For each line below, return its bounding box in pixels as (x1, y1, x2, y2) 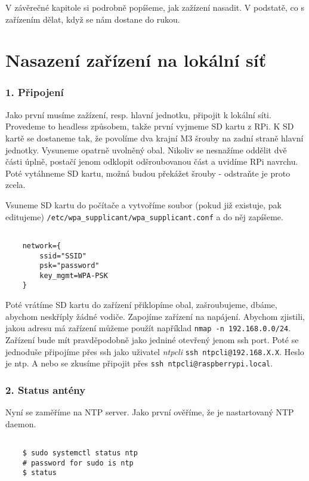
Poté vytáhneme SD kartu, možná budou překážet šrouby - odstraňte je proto (5, 166, 291, 179)
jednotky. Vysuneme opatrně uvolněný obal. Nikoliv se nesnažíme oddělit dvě (5, 143, 287, 156)
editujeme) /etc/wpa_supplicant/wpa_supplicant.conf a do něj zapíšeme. (5, 210, 283, 223)
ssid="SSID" (39, 251, 87, 260)
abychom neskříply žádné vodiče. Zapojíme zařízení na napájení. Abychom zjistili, (5, 310, 305, 322)
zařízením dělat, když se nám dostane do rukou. (5, 13, 180, 25)
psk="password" (39, 261, 100, 270)
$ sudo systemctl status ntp (22, 448, 138, 457)
